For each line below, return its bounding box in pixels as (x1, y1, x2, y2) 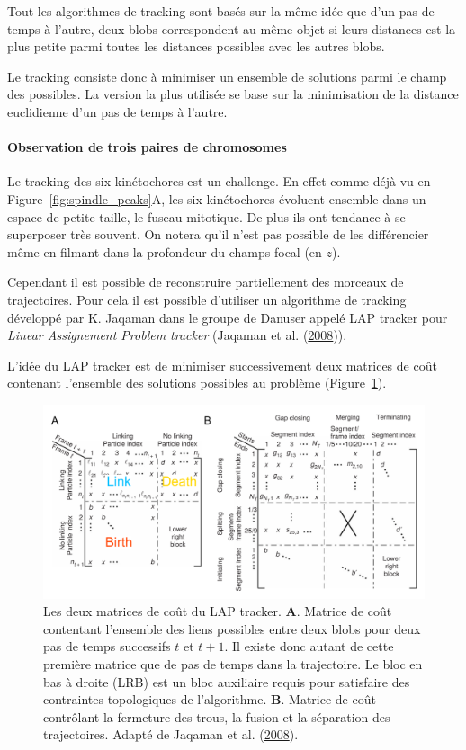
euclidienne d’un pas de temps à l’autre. (7, 102, 228, 121)
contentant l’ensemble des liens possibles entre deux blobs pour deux (43, 619, 421, 638)
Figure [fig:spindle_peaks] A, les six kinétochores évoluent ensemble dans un (7, 189, 426, 208)
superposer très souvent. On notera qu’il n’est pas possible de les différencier (7, 225, 429, 244)
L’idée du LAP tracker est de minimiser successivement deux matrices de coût (7, 355, 437, 374)
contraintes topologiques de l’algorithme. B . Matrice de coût (43, 690, 376, 709)
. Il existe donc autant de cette (224, 637, 394, 656)
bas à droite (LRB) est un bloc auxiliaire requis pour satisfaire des (43, 672, 410, 691)
